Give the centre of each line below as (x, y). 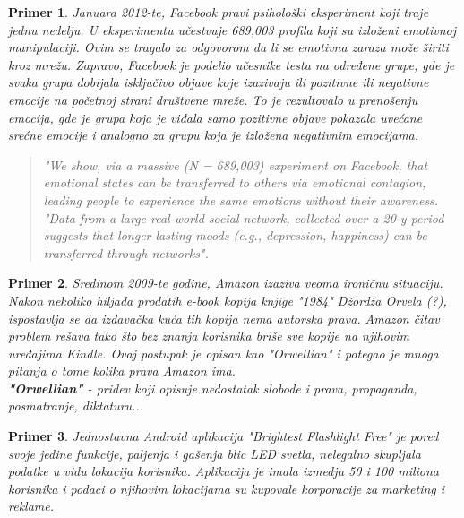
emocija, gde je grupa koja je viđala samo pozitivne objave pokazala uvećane (215, 117)
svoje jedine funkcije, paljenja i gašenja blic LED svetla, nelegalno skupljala (215, 453)
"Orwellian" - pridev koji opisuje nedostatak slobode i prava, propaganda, (213, 388)
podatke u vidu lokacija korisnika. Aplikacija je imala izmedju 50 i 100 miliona (224, 471)
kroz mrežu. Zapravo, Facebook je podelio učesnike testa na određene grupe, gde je (232, 64)
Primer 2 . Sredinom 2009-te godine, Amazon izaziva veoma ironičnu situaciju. (226, 283)
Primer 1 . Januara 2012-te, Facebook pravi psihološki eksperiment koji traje (219, 12)
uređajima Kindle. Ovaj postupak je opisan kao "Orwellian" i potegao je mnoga (223, 353)
